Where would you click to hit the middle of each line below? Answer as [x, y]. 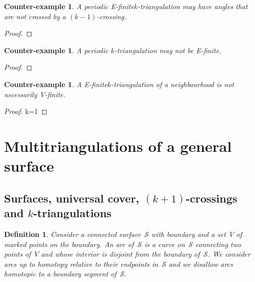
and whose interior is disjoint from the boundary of [120, 254]
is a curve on [165, 244]
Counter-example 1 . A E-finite [56, 84]
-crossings [212, 198]
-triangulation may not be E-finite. [168, 50]
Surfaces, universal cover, [72, 198]
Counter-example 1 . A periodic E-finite [69, 6]
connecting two [218, 244]
